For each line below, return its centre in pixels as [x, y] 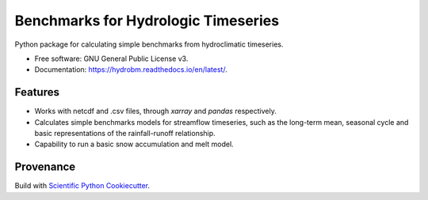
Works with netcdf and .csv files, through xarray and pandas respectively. [155, 111]
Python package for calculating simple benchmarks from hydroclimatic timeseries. [149, 44]
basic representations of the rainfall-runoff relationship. [125, 134]
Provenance [45, 167]
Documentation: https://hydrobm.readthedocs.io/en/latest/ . [131, 70]
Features [37, 92]
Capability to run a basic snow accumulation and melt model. [134, 144]
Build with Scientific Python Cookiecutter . [82, 186]
